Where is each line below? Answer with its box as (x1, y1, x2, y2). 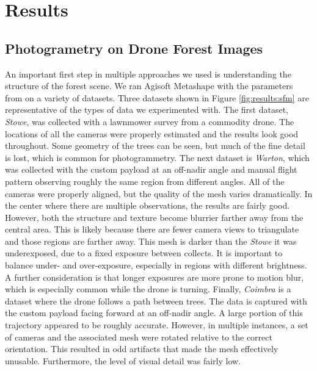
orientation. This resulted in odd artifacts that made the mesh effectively (5, 342, 279, 355)
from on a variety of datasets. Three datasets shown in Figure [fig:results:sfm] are (5, 91, 310, 104)
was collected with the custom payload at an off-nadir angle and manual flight (5, 163, 297, 176)
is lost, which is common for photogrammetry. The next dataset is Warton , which (5, 151, 310, 164)
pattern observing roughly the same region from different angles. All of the (5, 175, 285, 187)
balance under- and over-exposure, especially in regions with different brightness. (5, 259, 307, 272)
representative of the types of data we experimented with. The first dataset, (5, 103, 288, 116)
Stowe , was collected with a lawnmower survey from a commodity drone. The (5, 115, 294, 128)
